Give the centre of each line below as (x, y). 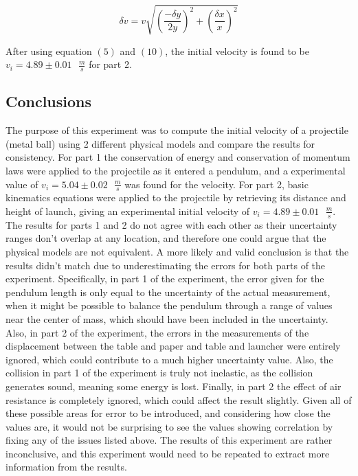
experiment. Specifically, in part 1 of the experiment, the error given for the (165, 279)
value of (22, 184)
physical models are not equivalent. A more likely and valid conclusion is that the (177, 251)
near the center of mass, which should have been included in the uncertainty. (167, 318)
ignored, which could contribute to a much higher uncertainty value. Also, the (169, 359)
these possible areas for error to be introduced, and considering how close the (168, 413)
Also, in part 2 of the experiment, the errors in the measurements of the (157, 332)
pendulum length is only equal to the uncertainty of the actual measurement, (168, 292)
